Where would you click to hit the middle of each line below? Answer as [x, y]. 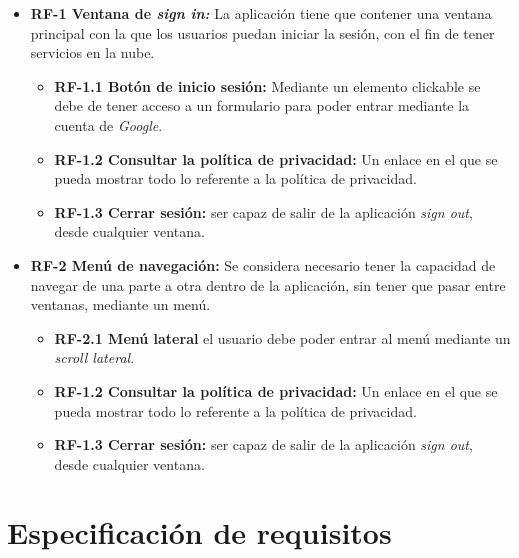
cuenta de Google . [108, 124]
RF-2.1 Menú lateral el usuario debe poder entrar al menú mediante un [282, 337]
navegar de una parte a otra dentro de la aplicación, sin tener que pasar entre [268, 284]
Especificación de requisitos [199, 532]
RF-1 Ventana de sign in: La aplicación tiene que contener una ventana [261, 13]
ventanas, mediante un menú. [120, 304]
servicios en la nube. [92, 52]
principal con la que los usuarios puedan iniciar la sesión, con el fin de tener [262, 32]
